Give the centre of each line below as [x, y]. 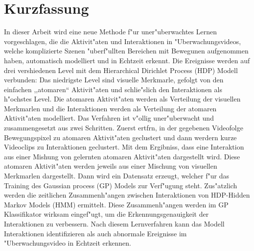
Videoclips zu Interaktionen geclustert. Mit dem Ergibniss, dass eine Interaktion [124, 147]
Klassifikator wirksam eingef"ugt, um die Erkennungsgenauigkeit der [106, 214]
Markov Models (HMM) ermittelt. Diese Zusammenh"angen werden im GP [116, 204]
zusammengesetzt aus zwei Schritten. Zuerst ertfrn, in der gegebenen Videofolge [124, 128]
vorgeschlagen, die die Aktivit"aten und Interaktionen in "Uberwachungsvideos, [123, 41]
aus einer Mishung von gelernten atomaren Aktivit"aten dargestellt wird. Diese [122, 156]
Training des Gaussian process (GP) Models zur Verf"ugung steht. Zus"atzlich [121, 185]
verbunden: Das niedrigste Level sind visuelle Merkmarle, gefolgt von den [114, 80]
